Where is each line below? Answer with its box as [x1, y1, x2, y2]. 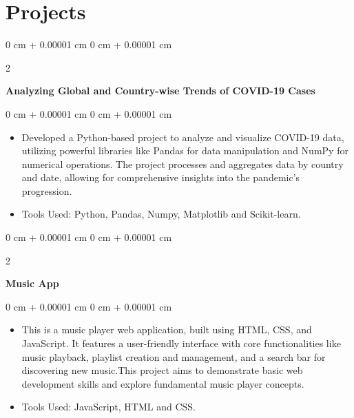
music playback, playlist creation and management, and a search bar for [21, 349, 326, 364]
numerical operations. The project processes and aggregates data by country [21, 156, 344, 171]
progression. [21, 183, 72, 198]
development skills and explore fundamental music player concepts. [21, 376, 304, 390]
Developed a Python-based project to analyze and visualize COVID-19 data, [21, 129, 344, 144]
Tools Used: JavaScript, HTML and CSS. [21, 399, 196, 414]
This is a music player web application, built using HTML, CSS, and [21, 322, 312, 337]
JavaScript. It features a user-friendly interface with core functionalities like [21, 336, 341, 351]
